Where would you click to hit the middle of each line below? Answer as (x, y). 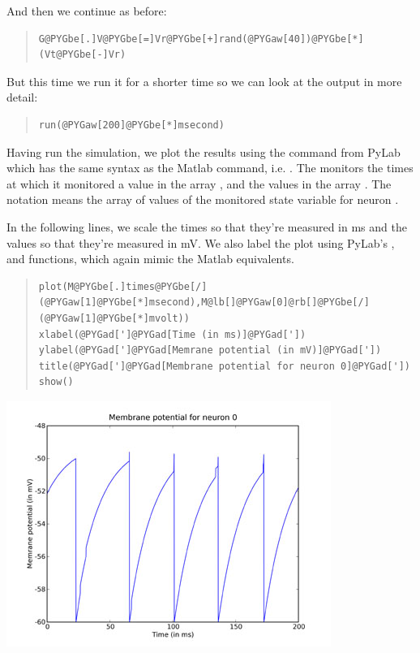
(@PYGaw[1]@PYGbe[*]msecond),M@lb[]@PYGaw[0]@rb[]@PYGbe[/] (204, 303)
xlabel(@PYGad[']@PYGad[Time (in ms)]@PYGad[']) (172, 334)
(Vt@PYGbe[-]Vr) (82, 55)
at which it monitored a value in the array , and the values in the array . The (199, 183)
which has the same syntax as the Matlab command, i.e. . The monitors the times (210, 168)
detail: (22, 97)
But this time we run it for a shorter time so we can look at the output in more (204, 81)
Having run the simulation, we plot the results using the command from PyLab (204, 151)
